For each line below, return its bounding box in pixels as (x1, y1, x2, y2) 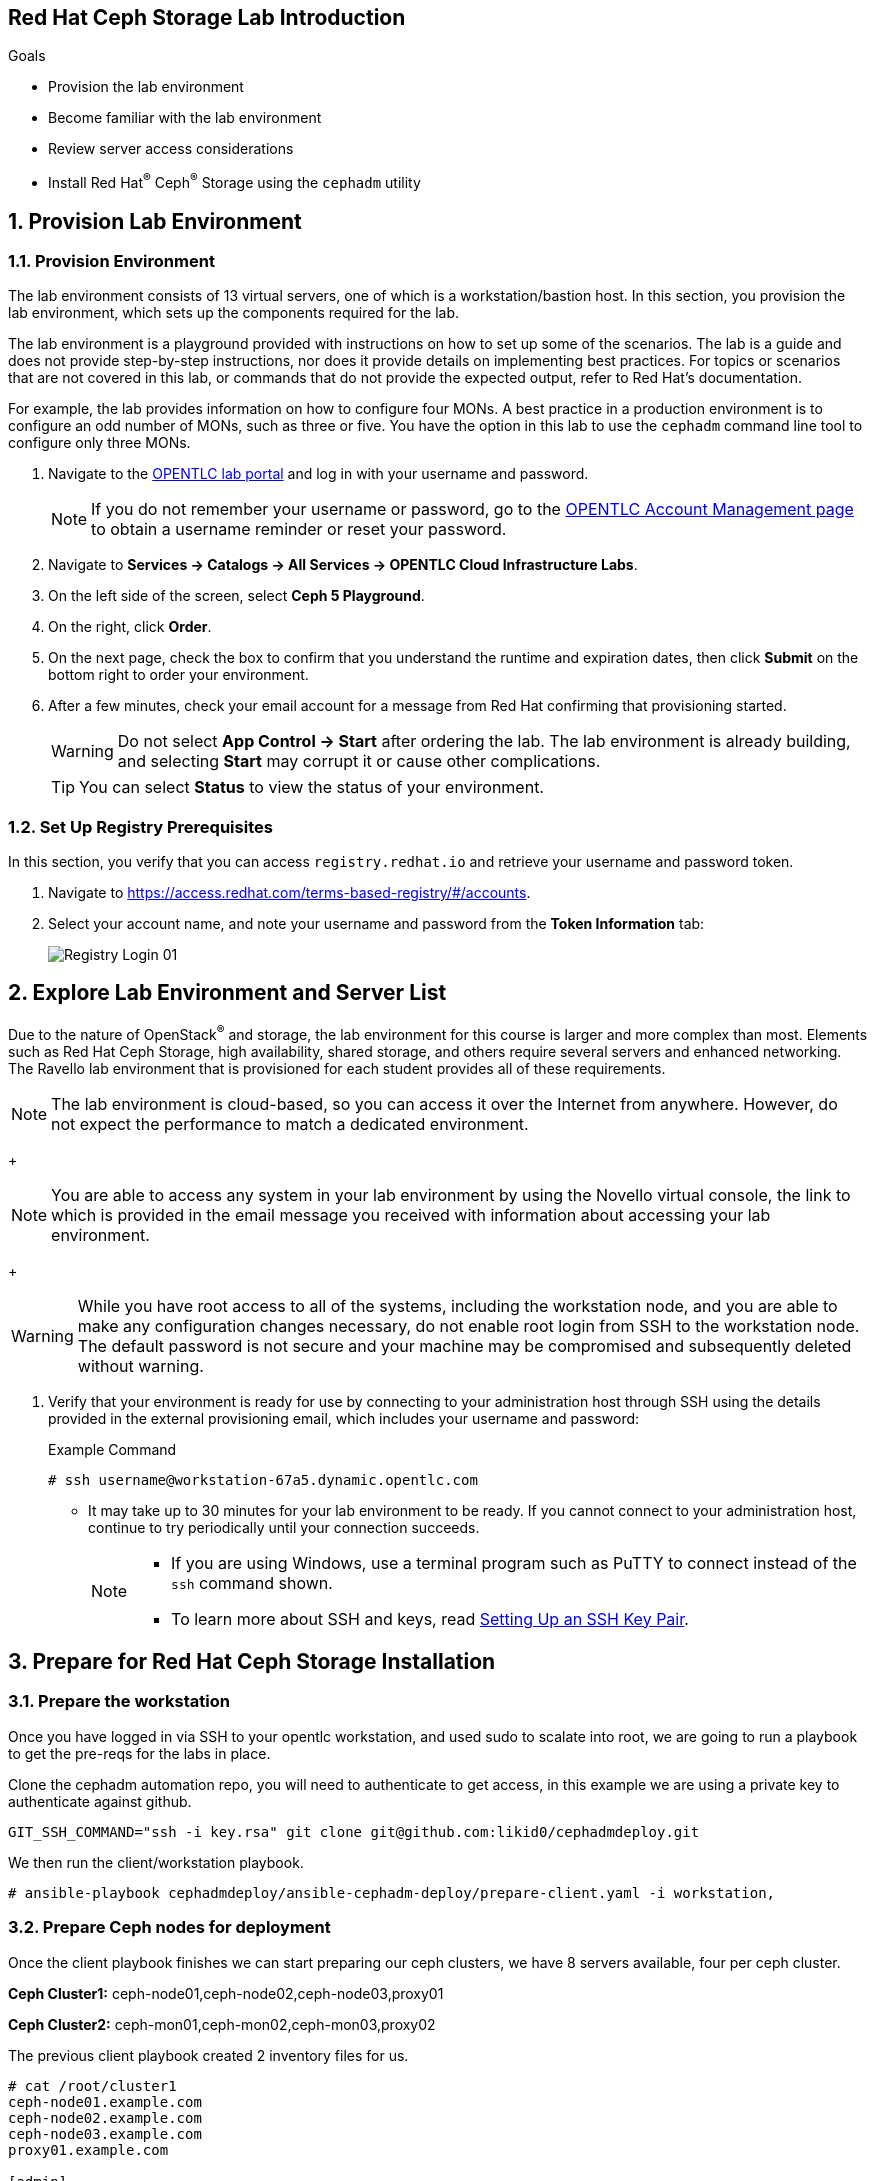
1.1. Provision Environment (8, 250, 215, 271)
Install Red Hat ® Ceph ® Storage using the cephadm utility (48, 171, 421, 192)
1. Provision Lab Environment (8, 208, 302, 234)
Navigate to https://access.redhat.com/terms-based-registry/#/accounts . (48, 884, 531, 902)
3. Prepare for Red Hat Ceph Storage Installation (8, 1648, 496, 1674)
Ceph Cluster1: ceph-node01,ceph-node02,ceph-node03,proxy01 (8, 1984, 444, 2002)
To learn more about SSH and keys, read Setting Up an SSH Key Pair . (171, 1608, 689, 1629)
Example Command (48, 1440, 177, 1458)
